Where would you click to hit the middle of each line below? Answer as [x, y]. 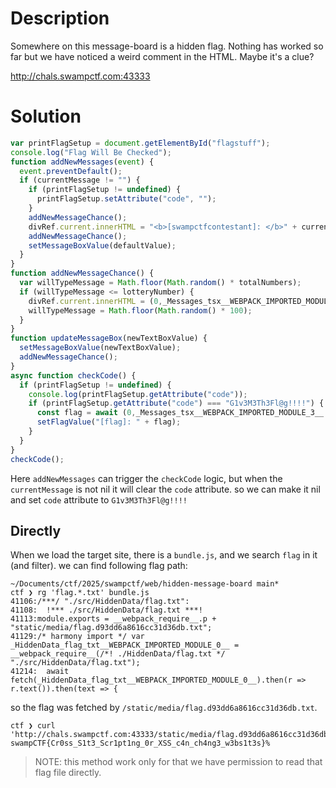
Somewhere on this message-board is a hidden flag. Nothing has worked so [167, 46]
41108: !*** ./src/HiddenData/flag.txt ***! [106, 610]
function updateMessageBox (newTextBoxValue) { [109, 338]
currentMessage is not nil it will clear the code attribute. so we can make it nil [165, 489]
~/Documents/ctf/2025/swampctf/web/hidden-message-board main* [145, 584]
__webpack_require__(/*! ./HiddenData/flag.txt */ [118, 654]
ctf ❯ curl [33, 726]
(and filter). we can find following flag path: [99, 566]
